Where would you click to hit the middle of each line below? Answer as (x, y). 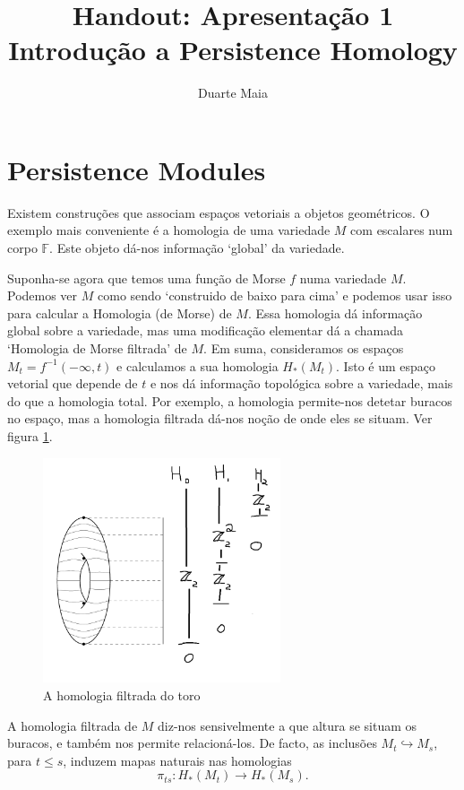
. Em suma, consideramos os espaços (304, 348)
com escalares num (402, 230)
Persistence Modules (137, 169)
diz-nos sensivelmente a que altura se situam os (288, 725)
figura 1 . (30, 435)
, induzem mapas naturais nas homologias (177, 760)
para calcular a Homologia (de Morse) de (120, 313)
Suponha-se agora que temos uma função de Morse (146, 278)
